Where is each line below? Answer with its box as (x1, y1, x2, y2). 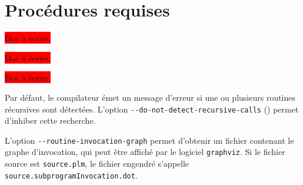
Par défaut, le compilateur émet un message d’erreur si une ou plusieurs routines (5, 91, 296, 103)
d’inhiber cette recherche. (5, 114, 96, 127)
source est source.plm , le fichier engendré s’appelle (5, 157, 189, 170)
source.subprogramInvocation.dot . (5, 169, 138, 181)
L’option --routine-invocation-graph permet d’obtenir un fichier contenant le (5, 134, 294, 146)
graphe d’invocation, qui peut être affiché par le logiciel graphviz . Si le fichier (5, 146, 285, 158)
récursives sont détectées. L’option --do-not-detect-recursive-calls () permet (5, 103, 299, 115)
